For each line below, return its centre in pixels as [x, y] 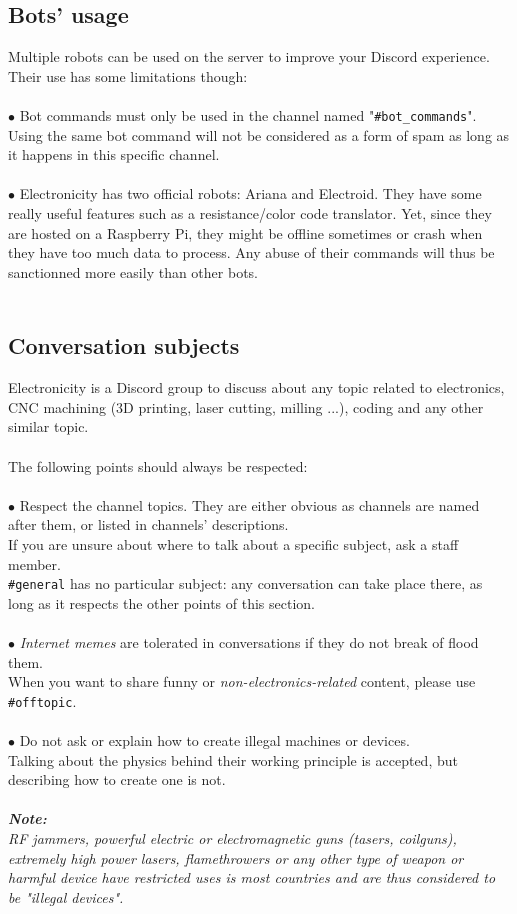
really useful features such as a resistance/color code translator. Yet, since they [250, 213]
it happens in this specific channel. [114, 154]
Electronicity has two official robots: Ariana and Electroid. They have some [250, 193]
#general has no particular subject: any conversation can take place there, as [245, 583]
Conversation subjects [124, 345]
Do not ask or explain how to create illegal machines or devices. [214, 740]
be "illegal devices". [66, 896]
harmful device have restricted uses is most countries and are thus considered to [252, 877]
